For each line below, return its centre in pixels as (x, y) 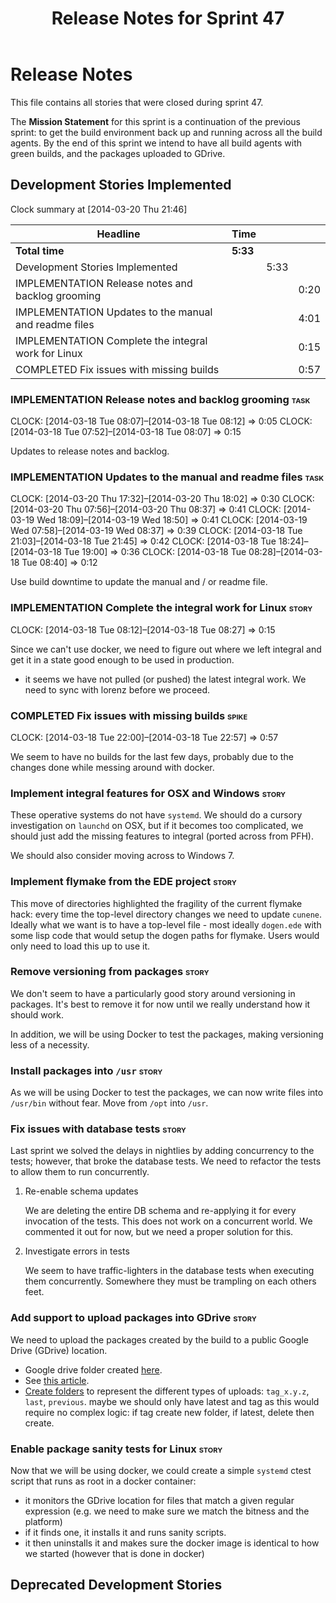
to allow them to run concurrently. (80, 1172)
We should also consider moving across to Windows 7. (122, 856)
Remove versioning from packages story (110, 972)
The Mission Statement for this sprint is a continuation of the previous (156, 121)
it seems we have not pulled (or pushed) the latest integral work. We (165, 679)
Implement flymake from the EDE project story (123, 882)
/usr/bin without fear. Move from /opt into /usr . (109, 1103)
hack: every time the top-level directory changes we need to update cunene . (166, 914)
